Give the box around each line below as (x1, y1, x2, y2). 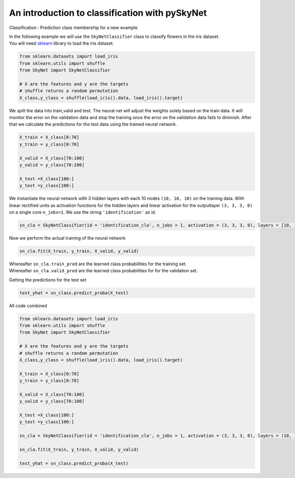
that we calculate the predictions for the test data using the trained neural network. (9, 121, 177, 127)
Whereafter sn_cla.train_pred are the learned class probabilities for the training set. (9, 261, 187, 267)
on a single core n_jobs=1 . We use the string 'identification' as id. (9, 209, 156, 215)
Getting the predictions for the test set (9, 277, 87, 283)
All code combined (9, 303, 48, 309)
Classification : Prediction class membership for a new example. (9, 25, 139, 31)
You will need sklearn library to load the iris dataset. (9, 40, 114, 46)
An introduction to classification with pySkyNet (9, 7, 207, 18)
